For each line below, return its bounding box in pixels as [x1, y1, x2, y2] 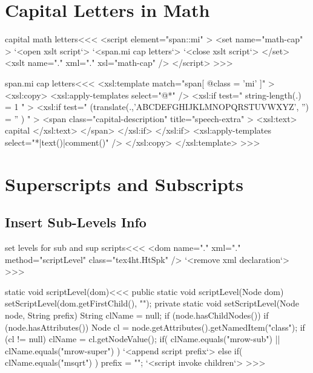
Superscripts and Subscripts [5, 171, 243, 196]
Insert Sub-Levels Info [5, 213, 147, 232]
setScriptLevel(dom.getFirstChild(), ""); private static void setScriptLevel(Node [5, 297, 299, 310]
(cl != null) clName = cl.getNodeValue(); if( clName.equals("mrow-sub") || [5, 332, 280, 345]
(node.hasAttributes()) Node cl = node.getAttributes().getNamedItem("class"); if [5, 320, 305, 333]
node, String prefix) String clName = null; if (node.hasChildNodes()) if [5, 309, 269, 322]
